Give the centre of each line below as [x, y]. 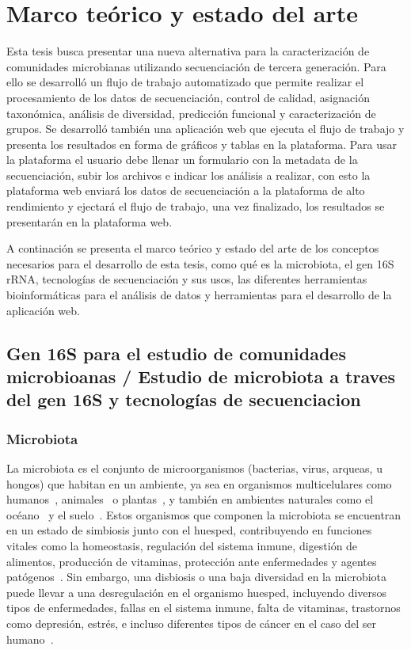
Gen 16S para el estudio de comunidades [176, 353]
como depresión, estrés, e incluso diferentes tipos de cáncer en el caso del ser [191, 623]
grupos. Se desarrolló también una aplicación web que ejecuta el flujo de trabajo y [205, 129]
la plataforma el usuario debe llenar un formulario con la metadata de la [182, 160]
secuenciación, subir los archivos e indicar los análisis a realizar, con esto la [188, 175]
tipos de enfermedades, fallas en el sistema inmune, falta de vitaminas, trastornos [204, 608]
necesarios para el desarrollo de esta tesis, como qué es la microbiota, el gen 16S [200, 263]
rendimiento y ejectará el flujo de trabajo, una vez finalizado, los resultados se [196, 206]
